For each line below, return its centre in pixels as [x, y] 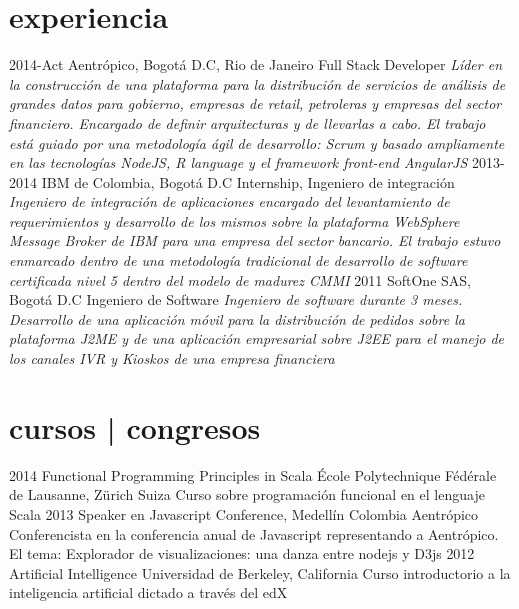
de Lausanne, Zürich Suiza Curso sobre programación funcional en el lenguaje [247, 494]
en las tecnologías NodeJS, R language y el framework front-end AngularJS [238, 162]
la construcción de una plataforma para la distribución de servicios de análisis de [257, 83]
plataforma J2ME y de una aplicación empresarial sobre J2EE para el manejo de [256, 338]
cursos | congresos [135, 426]
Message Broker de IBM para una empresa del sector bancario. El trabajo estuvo [255, 240]
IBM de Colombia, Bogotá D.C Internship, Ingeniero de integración [248, 181]
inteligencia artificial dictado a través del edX [148, 592]
